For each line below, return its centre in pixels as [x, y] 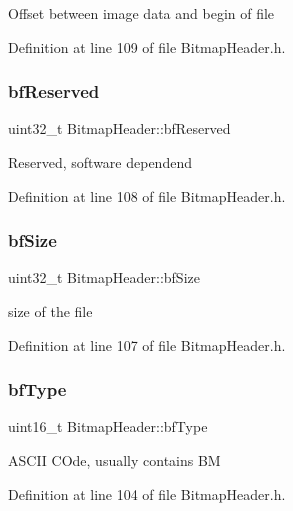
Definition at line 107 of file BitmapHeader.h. [147, 344]
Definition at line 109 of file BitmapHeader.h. [147, 46]
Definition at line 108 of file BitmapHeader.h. [147, 195]
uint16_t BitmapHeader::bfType [108, 426]
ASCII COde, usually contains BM [114, 460]
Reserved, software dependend [100, 162]
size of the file [50, 311]
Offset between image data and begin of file [141, 13]
